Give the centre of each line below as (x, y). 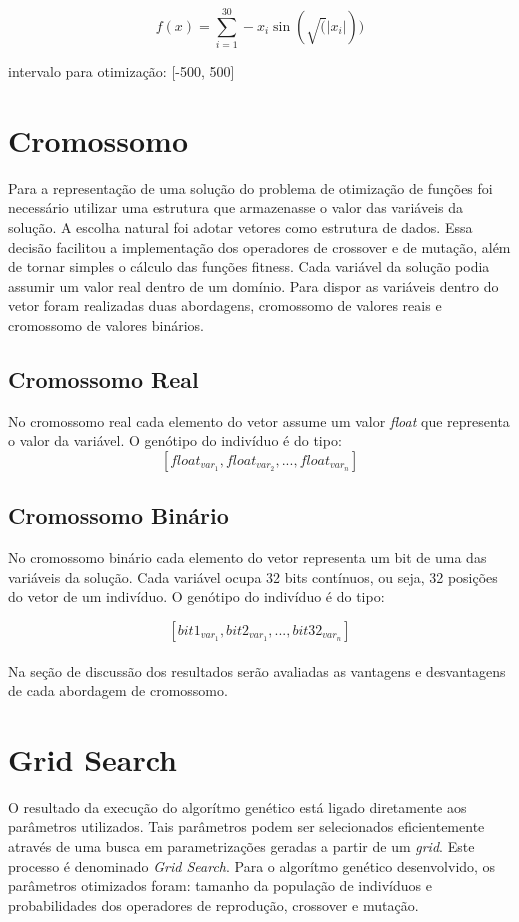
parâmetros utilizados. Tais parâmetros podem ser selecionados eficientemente (246, 826)
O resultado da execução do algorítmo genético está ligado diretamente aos (237, 806)
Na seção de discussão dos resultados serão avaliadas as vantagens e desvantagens (257, 670)
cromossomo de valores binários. (106, 325)
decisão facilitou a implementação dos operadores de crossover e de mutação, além (259, 246)
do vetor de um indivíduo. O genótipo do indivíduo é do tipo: (196, 596)
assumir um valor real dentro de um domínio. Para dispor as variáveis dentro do (253, 285)
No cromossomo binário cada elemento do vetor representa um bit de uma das (247, 557)
